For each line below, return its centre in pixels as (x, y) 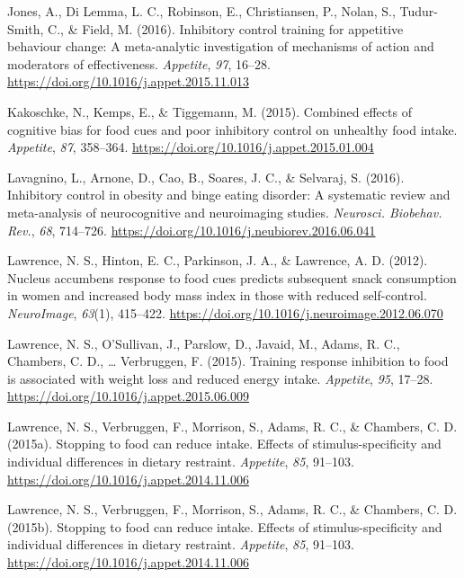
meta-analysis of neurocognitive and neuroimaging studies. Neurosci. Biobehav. (225, 212)
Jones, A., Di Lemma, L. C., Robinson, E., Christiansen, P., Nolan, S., (201, 11)
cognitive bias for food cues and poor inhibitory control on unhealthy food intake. (232, 129)
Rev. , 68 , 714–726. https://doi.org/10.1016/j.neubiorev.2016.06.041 (192, 230)
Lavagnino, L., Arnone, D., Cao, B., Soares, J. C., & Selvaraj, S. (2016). (206, 177)
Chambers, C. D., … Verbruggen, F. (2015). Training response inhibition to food (228, 361)
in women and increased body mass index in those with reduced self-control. (217, 295)
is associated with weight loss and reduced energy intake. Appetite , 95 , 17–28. (220, 378)
